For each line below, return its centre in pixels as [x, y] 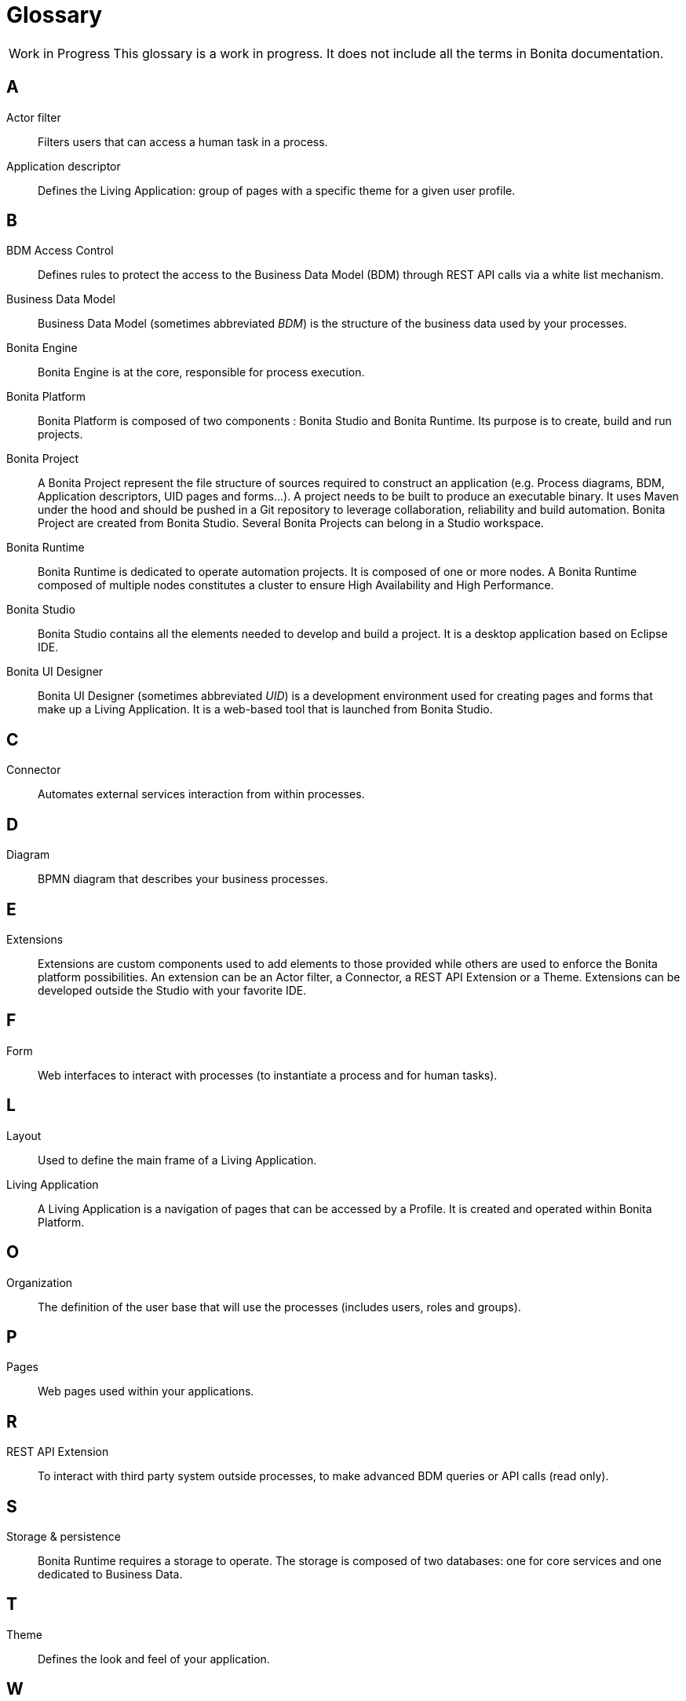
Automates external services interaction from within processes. [201, 794]
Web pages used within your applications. [146, 1391]
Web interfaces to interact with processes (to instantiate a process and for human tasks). [268, 1075]
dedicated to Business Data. [110, 1575]
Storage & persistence [64, 1537]
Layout [24, 1135]
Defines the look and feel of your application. [154, 1659]
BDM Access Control [60, 251]
